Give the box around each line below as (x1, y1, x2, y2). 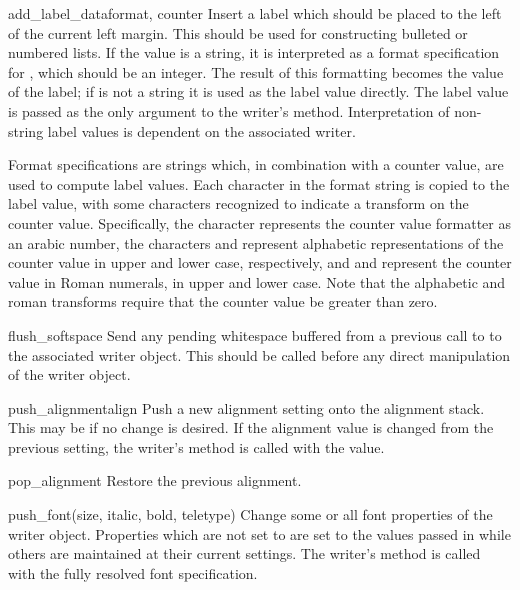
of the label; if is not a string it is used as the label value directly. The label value (8, 81, 509, 102)
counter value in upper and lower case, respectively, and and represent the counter (8, 252, 512, 273)
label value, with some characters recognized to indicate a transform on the (8, 193, 469, 214)
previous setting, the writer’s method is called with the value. (8, 436, 385, 457)
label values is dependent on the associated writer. (47, 120, 356, 141)
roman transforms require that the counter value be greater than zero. (8, 291, 438, 312)
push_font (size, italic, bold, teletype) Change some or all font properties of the (8, 504, 493, 525)
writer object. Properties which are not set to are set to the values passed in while (8, 523, 511, 544)
